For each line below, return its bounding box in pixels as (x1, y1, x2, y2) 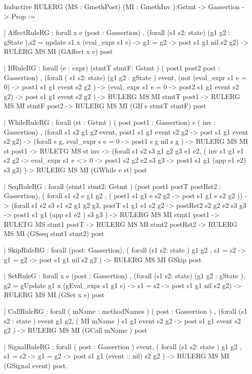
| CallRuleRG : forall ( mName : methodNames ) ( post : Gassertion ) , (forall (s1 (4, 306, 248, 316)
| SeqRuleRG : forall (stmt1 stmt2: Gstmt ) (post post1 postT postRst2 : (4, 181, 221, 191)
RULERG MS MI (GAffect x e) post (4, 46, 113, 56)
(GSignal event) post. (4, 360, 67, 370)
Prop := (11, 11, 35, 21)
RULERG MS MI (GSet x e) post (4, 289, 105, 300)
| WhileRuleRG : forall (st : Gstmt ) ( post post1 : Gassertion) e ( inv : (4, 117, 216, 127)
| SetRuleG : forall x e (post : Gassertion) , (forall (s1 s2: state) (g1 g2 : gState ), (4, 271, 245, 281)
